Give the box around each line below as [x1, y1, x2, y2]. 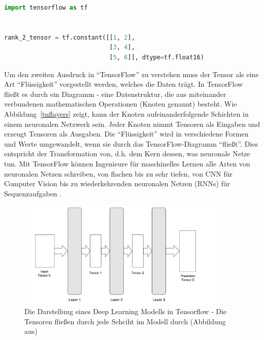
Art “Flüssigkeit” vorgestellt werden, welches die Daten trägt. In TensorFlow [4, 79, 243, 89]
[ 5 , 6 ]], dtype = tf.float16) [109, 53, 204, 61]
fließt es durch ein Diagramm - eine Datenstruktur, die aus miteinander [4, 88, 226, 99]
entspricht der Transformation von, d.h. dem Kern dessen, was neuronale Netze [4, 148, 250, 159]
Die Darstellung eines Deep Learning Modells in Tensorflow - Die [24, 306, 227, 317]
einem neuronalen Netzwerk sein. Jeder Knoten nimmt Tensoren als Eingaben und [4, 118, 260, 129]
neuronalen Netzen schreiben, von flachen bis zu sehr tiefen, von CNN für [4, 168, 233, 179]
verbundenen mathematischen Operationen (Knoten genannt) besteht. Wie [4, 98, 237, 109]
